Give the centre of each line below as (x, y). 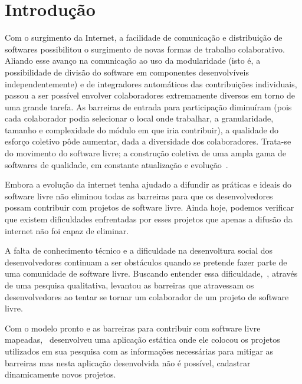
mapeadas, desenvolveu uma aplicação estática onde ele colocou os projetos (142, 339)
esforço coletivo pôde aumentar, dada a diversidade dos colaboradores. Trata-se (148, 141)
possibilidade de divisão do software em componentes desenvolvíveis (127, 72)
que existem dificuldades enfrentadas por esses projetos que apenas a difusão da (149, 219)
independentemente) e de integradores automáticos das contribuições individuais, (151, 83)
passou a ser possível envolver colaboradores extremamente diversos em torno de (150, 95)
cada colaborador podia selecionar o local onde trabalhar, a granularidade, (139, 118)
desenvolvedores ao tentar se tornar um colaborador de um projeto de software (147, 296)
